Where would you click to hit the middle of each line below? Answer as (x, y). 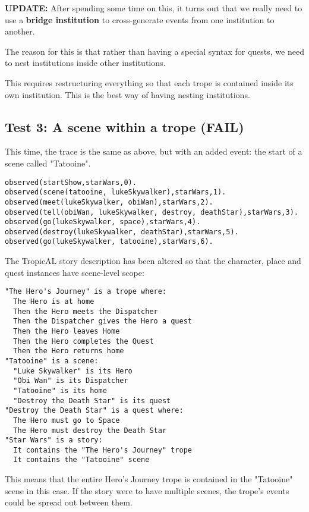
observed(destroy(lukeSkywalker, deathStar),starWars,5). (122, 232)
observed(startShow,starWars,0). (71, 182)
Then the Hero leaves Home (67, 331)
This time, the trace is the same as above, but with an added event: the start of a (154, 151)
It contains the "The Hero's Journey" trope (103, 450)
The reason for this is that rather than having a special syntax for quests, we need (154, 51)
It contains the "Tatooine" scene (81, 460)
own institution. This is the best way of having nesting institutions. (127, 94)
